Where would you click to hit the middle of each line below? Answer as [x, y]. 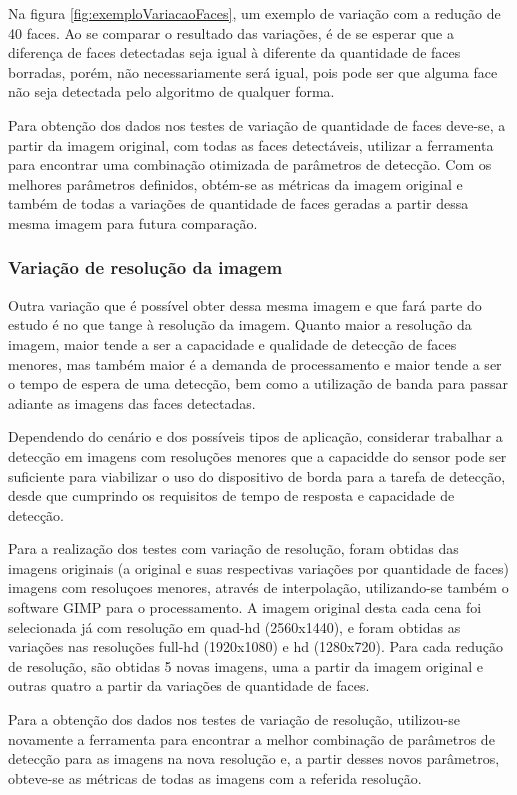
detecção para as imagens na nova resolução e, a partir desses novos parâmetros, [254, 758]
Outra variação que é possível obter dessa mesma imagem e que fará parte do [245, 304]
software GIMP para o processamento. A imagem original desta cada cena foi [245, 607]
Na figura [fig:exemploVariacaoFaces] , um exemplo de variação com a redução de [254, 13]
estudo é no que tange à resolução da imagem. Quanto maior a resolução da [240, 324]
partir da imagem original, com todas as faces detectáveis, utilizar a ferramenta [251, 144]
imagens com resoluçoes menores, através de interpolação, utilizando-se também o [258, 587]
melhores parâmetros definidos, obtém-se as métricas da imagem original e [235, 183]
